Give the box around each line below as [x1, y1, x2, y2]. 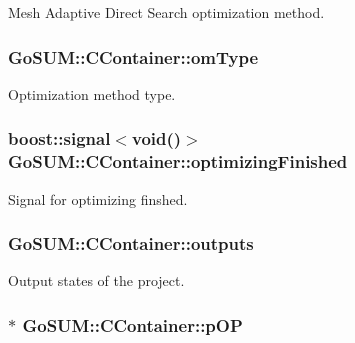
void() [131, 126, 182, 151]
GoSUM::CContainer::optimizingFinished [8, 149, 348, 174]
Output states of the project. [8, 270, 185, 291]
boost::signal [8, 126, 111, 151]
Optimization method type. [8, 83, 176, 104]
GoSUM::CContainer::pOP [22, 312, 243, 337]
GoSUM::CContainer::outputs [8, 231, 254, 256]
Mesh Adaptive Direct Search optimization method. [8, 2, 325, 22]
